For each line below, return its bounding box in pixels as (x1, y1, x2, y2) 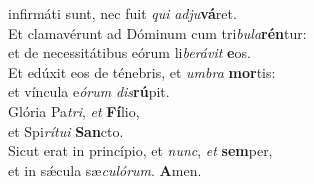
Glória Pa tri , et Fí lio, (8, 100, 140, 121)
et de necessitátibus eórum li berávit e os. (8, 42, 251, 63)
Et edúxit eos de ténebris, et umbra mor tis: (8, 61, 276, 82)
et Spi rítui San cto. (8, 120, 124, 141)
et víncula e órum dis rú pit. (8, 81, 170, 102)
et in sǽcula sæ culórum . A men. (8, 159, 202, 180)
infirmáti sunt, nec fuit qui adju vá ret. (8, 3, 237, 23)
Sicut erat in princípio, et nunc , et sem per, (8, 140, 273, 161)
